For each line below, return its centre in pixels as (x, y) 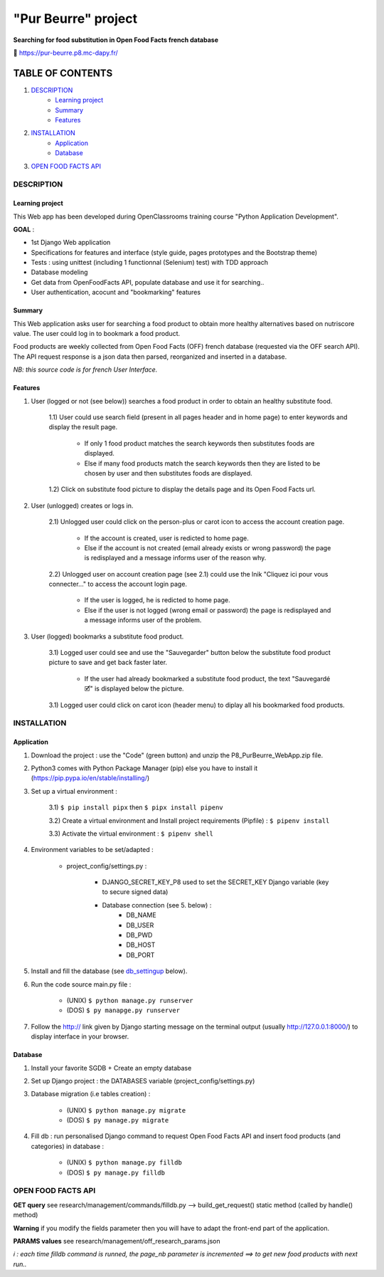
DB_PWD (139, 935)
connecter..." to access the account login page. (118, 584)
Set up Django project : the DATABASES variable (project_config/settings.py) (143, 1081)
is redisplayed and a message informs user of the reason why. (175, 558)
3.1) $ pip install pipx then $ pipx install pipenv (136, 807)
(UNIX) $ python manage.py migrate (126, 1110)
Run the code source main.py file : (81, 984)
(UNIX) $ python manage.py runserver (130, 1000)
